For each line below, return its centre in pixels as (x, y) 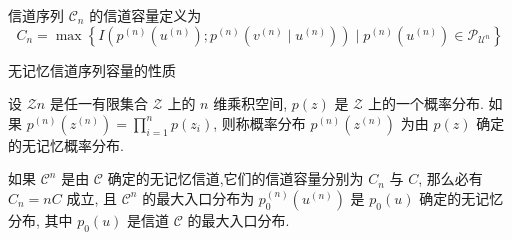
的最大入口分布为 (198, 197)
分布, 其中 (40, 219)
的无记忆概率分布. (66, 144)
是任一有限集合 (98, 103)
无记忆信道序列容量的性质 (92, 69)
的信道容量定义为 (145, 15)
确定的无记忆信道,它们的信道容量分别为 (235, 178)
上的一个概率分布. (425, 103)
